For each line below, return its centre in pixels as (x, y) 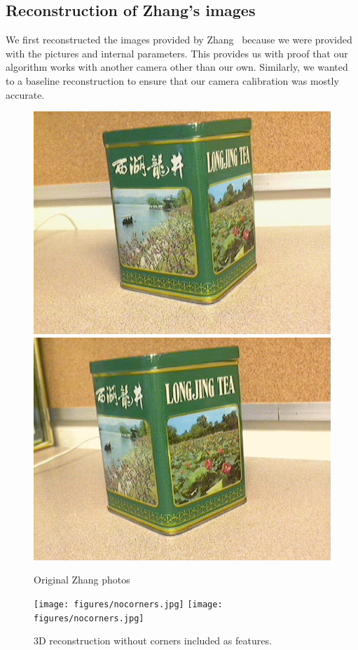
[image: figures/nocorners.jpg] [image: (128, 604)
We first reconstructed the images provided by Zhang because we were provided (179, 40)
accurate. (25, 94)
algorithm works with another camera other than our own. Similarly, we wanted (177, 67)
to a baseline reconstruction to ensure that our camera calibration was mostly (172, 80)
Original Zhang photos (82, 580)
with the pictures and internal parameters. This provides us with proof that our (177, 53)
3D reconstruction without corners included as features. (153, 641)
